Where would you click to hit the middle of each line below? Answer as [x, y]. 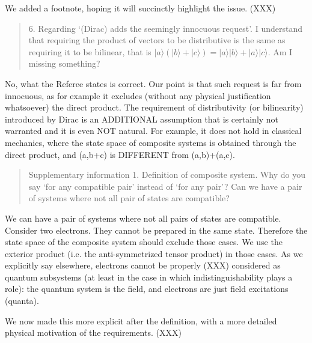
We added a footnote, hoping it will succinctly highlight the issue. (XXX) [140, 8]
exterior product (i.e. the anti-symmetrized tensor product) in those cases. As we [154, 253]
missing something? [64, 63]
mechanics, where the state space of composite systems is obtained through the [151, 142]
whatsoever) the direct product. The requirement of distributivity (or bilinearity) [154, 107]
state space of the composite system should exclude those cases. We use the [144, 242]
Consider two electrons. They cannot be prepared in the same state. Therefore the [156, 230]
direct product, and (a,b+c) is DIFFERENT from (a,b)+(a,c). [120, 154]
